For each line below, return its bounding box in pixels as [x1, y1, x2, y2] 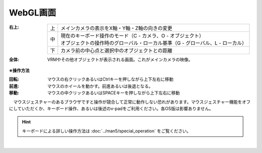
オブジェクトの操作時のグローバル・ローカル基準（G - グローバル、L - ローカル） [61, 39, 247, 46]
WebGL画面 [9, 7, 56, 18]
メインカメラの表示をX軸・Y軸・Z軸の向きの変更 [61, 25, 173, 31]
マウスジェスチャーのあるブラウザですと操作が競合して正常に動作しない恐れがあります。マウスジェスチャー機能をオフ [13, 99, 251, 105]
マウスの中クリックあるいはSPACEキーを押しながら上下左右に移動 [47, 90, 180, 96]
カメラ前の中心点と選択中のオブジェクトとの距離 [61, 47, 173, 54]
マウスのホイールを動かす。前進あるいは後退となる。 [47, 83, 153, 89]
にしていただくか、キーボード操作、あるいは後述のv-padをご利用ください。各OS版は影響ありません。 [9, 106, 213, 111]
